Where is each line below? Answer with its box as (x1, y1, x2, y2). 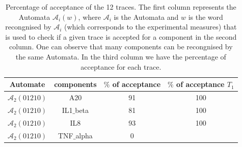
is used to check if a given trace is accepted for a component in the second (5, 31, 237, 42)
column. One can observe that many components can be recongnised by (9, 41, 233, 52)
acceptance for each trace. (80, 61, 162, 72)
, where (78, 11, 101, 22)
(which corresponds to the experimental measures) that (64, 21, 237, 32)
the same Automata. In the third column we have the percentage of (15, 51, 226, 62)
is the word (188, 11, 223, 22)
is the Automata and (114, 11, 179, 22)
